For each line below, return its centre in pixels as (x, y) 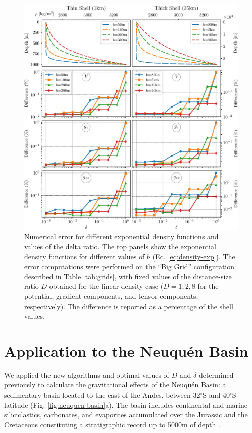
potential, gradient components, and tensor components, (111, 296)
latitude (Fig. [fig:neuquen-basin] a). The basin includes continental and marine (126, 404)
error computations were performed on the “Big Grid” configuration (130, 266)
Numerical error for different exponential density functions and (121, 236)
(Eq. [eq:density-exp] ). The (194, 256)
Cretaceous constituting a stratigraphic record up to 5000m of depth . (112, 424)
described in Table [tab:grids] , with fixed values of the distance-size (128, 276)
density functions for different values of (85, 256)
